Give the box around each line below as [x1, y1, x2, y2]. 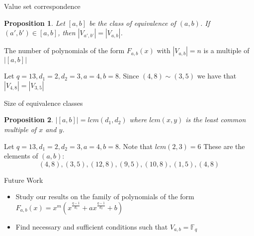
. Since [118, 71, 139, 81]
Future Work [4, 174, 43, 185]
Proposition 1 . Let [4, 17, 65, 28]
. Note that [118, 141, 153, 151]
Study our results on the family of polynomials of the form [15, 191, 194, 202]
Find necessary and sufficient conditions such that [15, 221, 168, 232]
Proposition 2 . [4, 114, 53, 125]
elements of [4, 151, 38, 161]
